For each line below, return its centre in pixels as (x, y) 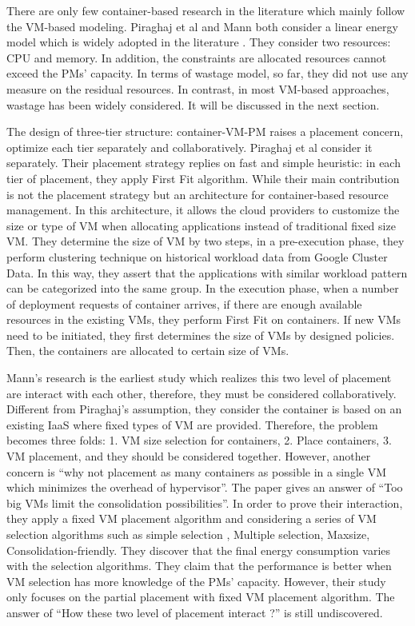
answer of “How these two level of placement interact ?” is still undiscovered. (195, 612)
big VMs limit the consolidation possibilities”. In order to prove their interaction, (205, 502)
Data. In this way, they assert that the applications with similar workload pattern (207, 272)
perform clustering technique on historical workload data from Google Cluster (197, 256)
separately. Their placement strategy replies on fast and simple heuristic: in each (204, 163)
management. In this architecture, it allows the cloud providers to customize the (203, 210)
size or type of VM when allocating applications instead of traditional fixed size (201, 225)
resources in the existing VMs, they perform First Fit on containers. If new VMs (204, 319)
